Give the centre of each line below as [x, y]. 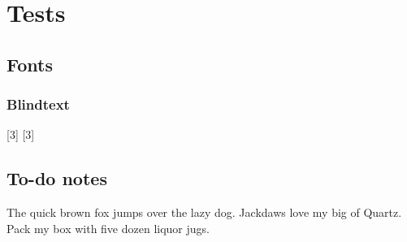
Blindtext [38, 104]
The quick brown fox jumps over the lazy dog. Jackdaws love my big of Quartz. [204, 212]
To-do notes [57, 178]
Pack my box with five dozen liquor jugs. [108, 228]
